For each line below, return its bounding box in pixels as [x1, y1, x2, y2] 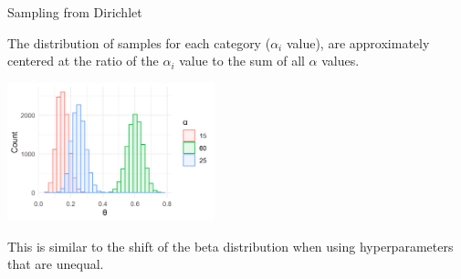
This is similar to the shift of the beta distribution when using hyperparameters [7, 236, 454, 255]
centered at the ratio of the [7, 51, 159, 70]
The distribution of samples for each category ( [7, 33, 271, 52]
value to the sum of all [179, 51, 305, 70]
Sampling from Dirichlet [7, 3, 142, 21]
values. [321, 51, 360, 70]
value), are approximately [286, 33, 430, 52]
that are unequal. [7, 254, 104, 274]
